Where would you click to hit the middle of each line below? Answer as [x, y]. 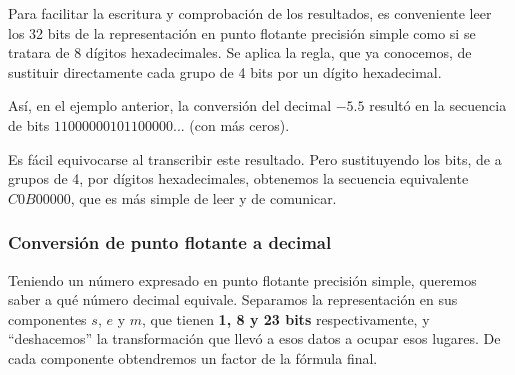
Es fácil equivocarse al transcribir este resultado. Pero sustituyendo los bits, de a [255, 158]
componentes [47, 318]
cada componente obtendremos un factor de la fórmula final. [193, 357]
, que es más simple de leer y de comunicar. [203, 197]
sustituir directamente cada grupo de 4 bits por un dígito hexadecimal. [225, 71]
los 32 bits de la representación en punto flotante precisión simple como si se [242, 32]
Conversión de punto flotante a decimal [170, 242]
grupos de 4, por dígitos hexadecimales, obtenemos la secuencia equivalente [238, 178]
